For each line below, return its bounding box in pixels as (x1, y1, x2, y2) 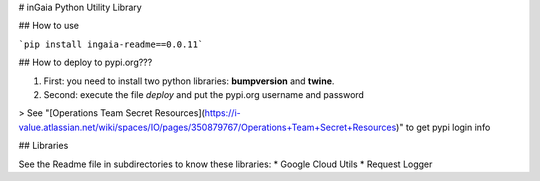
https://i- (204, 107, 241, 119)
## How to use (18, 20, 80, 32)
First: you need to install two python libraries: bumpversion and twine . (43, 75, 335, 87)
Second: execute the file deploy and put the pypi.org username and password (43, 88, 365, 100)
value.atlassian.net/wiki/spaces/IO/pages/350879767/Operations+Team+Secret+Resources (18, 121, 397, 133)
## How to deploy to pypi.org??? (18, 56, 153, 69)
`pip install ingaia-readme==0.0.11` (18, 38, 204, 50)
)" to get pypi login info (395, 121, 491, 133)
